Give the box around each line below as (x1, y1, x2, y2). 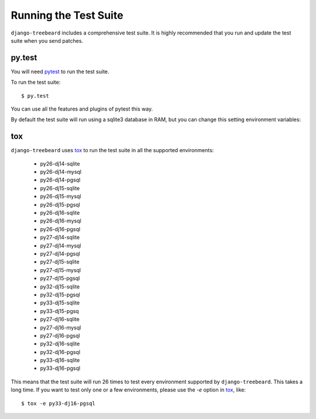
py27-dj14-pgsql (40, 250, 80, 257)
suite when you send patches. (11, 37, 84, 44)
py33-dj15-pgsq (40, 307, 79, 314)
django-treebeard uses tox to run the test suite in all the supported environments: (11, 147, 214, 154)
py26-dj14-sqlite (40, 160, 80, 167)
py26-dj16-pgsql (40, 225, 81, 232)
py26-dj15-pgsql (40, 201, 80, 208)
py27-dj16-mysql (40, 324, 81, 331)
